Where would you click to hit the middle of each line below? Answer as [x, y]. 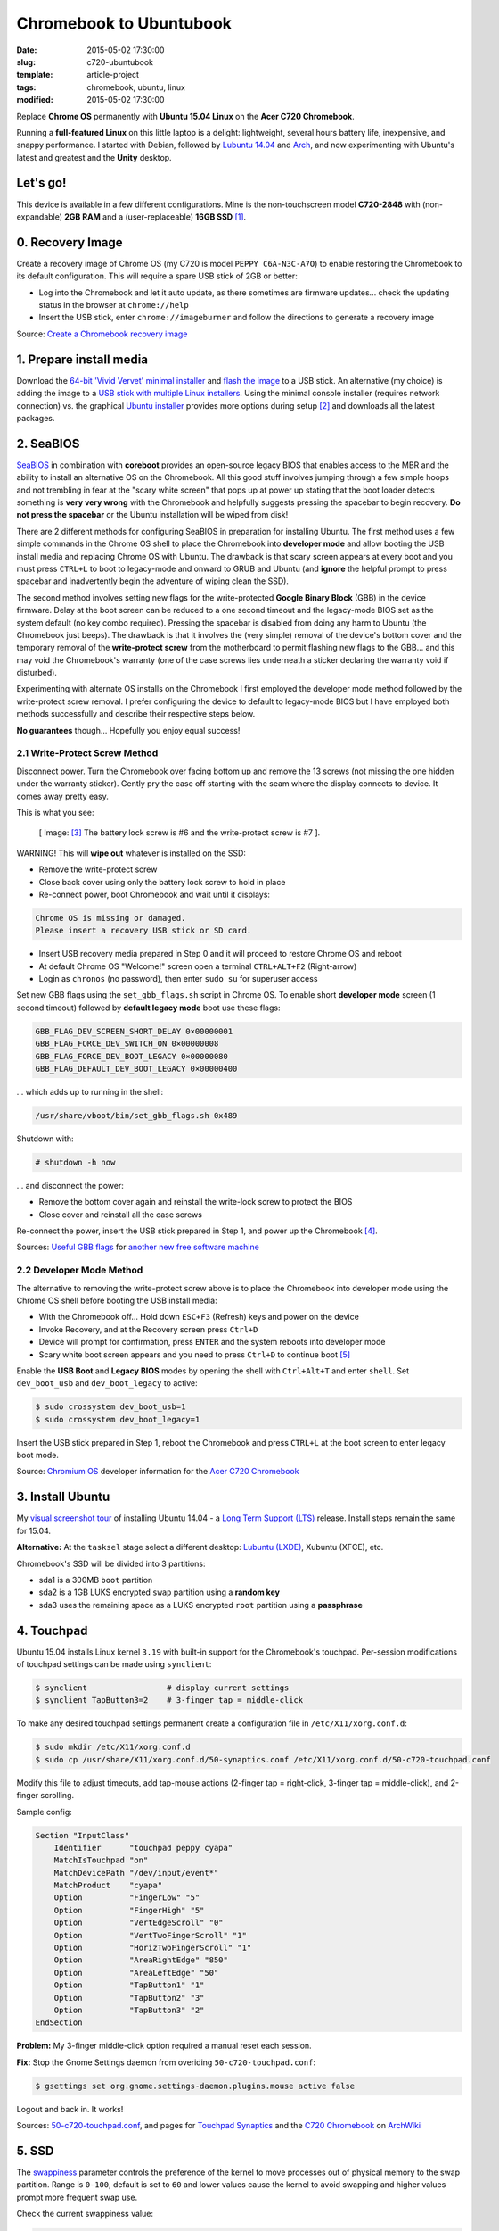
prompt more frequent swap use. [77, 2197]
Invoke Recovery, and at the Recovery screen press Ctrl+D [148, 1329]
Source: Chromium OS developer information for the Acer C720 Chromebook [158, 1472]
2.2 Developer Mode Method [80, 1270]
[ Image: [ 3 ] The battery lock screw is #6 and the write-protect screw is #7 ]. [180, 833]
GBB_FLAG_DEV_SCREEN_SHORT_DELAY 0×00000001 [134, 1031]
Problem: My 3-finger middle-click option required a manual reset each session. [164, 2046]
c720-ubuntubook [120, 62]
